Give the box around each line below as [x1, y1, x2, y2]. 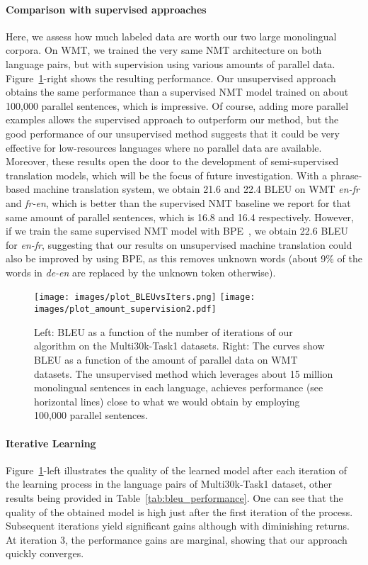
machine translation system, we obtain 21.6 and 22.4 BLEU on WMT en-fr [33, 181, 360, 196]
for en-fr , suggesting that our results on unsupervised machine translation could [6, 237, 352, 252]
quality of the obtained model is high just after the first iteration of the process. [6, 504, 353, 519]
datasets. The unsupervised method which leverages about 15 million [34, 366, 333, 381]
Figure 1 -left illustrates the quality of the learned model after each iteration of [6, 462, 347, 477]
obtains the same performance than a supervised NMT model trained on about [6, 84, 349, 99]
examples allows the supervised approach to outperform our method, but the [6, 112, 339, 127]
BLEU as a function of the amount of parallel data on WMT [34, 352, 298, 367]
